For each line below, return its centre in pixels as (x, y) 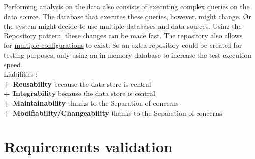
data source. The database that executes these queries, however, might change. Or (127, 16)
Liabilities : (21, 74)
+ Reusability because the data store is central (78, 83)
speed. (13, 64)
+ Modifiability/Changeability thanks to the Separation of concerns (113, 112)
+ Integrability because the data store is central (80, 93)
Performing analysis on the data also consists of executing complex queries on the (127, 6)
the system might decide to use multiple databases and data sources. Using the (123, 26)
